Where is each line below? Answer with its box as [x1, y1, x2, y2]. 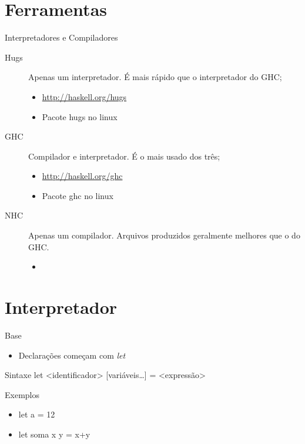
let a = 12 [18, 408, 55, 420]
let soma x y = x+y [18, 428, 91, 440]
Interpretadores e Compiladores [5, 31, 118, 44]
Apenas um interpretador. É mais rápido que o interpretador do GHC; [28, 71, 282, 83]
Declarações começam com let [18, 349, 126, 361]
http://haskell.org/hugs [42, 90, 127, 102]
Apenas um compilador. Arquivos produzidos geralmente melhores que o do [28, 229, 300, 241]
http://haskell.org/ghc [42, 170, 123, 182]
